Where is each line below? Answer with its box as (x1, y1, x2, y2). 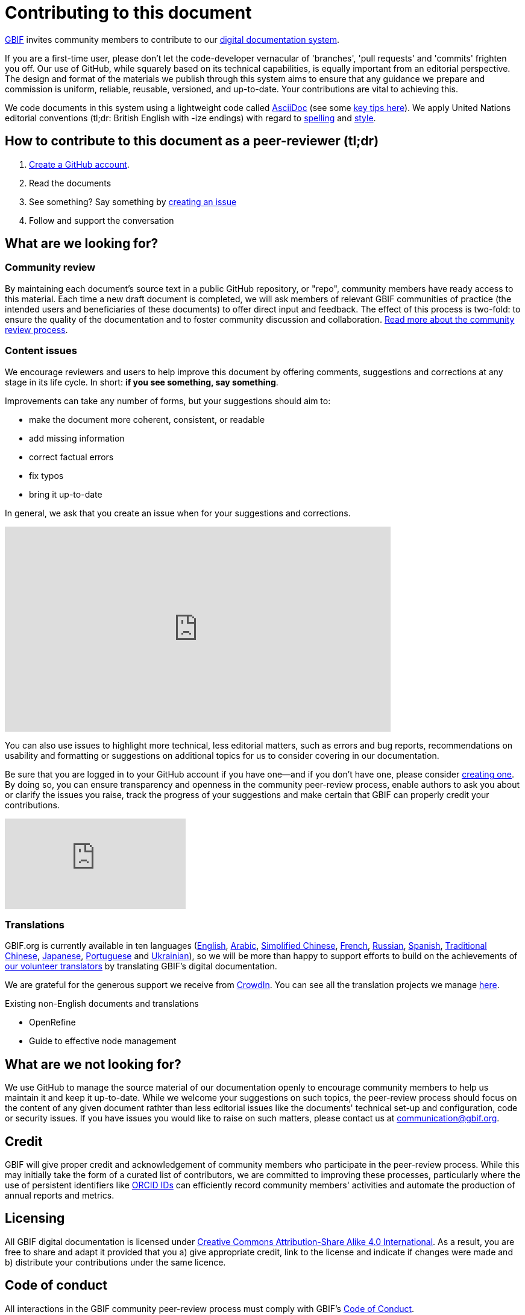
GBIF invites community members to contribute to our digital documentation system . (5, 34, 340, 45)
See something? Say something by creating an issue (29, 196, 237, 207)
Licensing (5, 1211, 65, 1226)
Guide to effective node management (29, 1036, 177, 1047)
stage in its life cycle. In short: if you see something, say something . (5, 376, 278, 387)
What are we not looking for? (5, 1056, 181, 1072)
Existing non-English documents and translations (5, 998, 199, 1009)
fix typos (29, 470, 64, 481)
